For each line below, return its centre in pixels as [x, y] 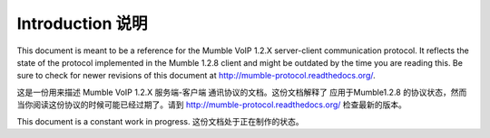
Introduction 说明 [83, 23]
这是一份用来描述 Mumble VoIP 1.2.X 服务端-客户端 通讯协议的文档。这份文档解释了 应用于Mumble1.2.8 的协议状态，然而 [242, 92]
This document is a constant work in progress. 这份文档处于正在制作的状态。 [160, 121]
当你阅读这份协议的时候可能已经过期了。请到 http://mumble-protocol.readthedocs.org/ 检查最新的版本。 [212, 105]
